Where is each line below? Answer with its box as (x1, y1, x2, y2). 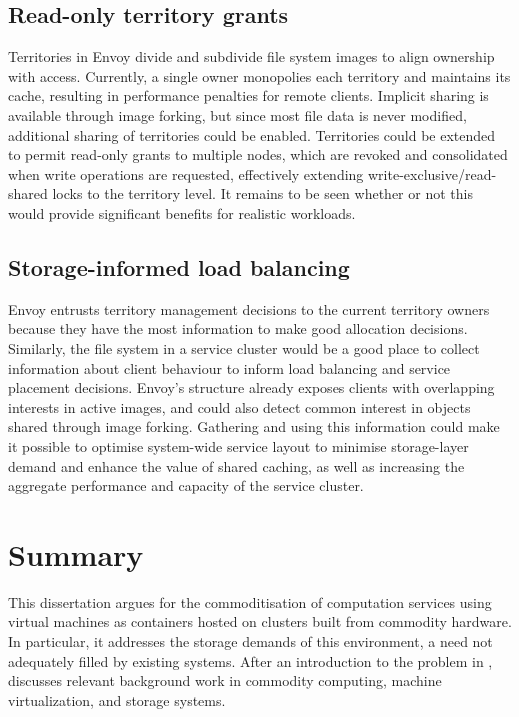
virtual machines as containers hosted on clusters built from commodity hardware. (8, 611, 512, 632)
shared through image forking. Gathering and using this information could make (8, 416, 500, 437)
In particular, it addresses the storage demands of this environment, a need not (8, 631, 493, 651)
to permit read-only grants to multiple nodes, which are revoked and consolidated (8, 144, 508, 165)
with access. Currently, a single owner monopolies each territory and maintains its (8, 65, 511, 86)
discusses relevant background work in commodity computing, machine (8, 670, 442, 691)
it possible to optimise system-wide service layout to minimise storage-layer (8, 435, 469, 456)
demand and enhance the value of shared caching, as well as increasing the (8, 455, 465, 476)
